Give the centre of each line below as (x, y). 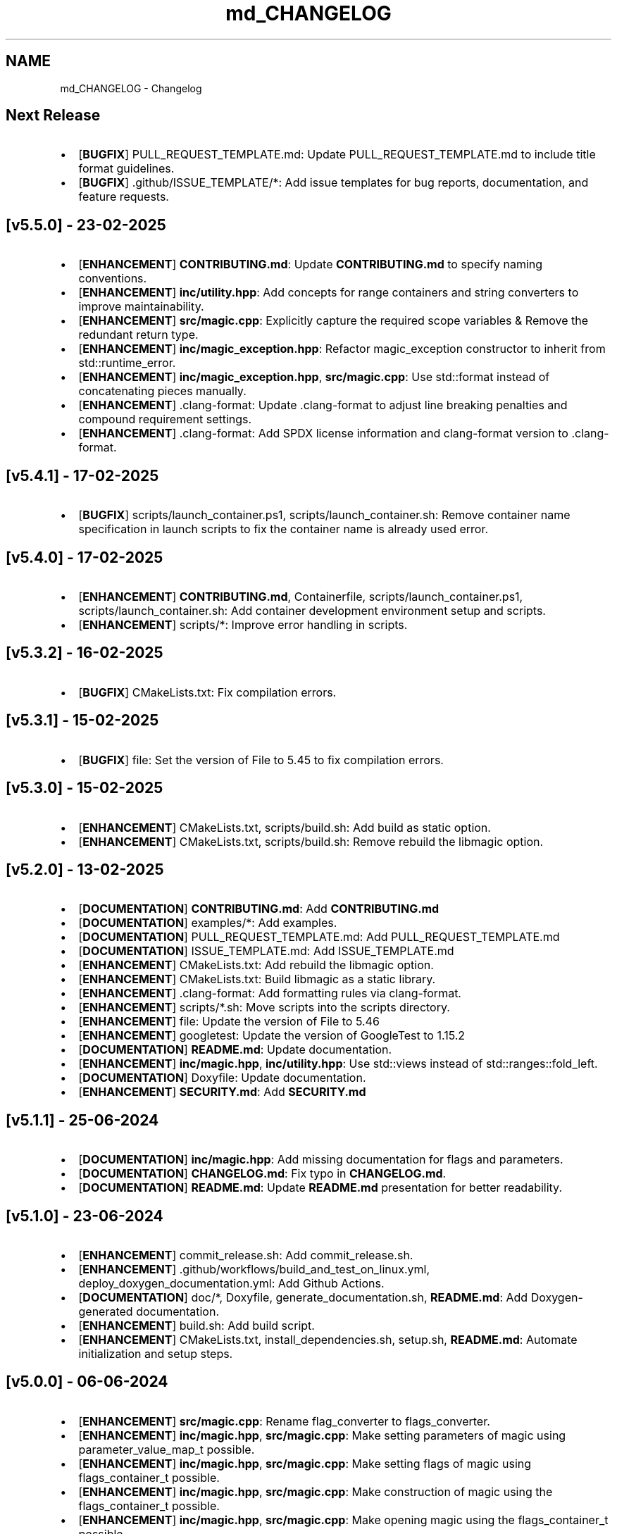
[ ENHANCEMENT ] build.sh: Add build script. (197, 1326)
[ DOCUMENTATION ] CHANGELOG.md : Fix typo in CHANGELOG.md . (262, 1174)
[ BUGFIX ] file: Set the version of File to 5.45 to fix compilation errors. (261, 760)
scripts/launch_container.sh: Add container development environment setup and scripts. (312, 610)
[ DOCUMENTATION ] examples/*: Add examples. (208, 923)
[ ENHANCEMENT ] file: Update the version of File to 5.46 (229, 1022)
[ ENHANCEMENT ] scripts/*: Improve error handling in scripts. (243, 624)
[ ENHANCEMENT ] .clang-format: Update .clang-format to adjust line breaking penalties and (323, 405)
